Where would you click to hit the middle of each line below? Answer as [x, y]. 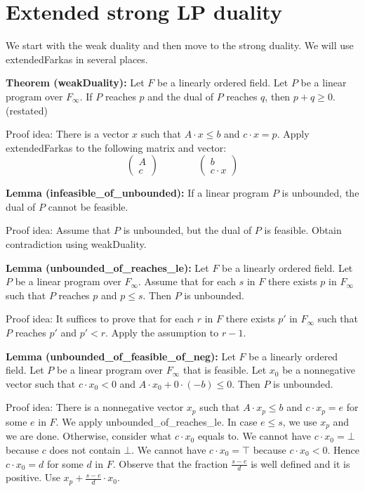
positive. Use [33, 477]
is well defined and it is [300, 463]
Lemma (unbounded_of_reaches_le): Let [107, 267]
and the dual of [181, 96]
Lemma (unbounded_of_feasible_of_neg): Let [121, 356]
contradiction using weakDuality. [76, 244]
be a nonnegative [319, 370]
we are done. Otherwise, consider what [89, 436]
